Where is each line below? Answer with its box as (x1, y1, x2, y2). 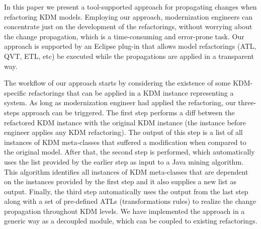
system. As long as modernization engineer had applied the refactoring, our (4, 97, 236, 108)
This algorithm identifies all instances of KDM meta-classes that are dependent (4, 166, 248, 177)
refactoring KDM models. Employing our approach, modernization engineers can (4, 11, 252, 22)
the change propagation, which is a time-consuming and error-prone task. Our (4, 31, 244, 41)
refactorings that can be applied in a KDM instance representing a (28, 87, 234, 98)
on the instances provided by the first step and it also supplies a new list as (4, 176, 236, 187)
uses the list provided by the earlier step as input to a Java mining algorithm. (4, 156, 243, 167)
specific (4, 87, 27, 98)
